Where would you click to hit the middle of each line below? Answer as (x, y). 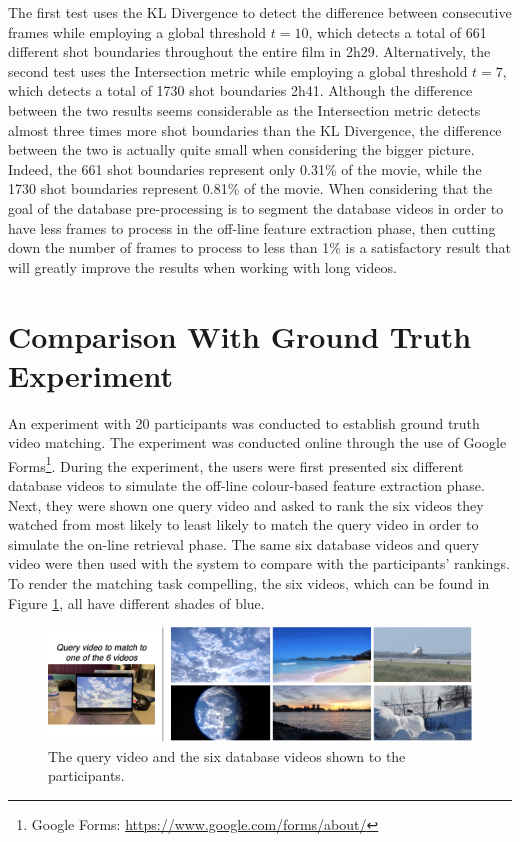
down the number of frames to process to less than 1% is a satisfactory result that (259, 247)
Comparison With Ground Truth (240, 335)
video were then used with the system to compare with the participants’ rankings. (259, 563)
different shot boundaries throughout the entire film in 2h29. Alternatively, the (249, 51)
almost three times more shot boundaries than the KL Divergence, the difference (255, 129)
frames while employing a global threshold (137, 31)
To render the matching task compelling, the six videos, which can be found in (249, 583)
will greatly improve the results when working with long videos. (202, 266)
